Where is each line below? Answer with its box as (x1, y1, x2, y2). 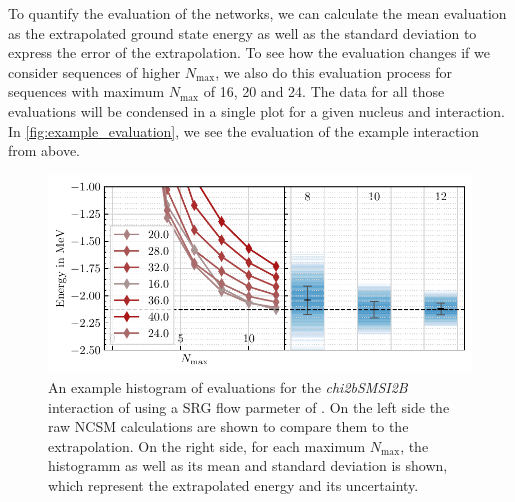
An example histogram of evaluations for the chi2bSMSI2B (48, 376, 408, 397)
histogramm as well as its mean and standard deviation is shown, (48, 455, 448, 476)
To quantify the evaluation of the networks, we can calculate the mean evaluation (8, 3, 507, 23)
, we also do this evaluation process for (215, 61, 452, 82)
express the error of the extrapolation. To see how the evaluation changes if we (8, 42, 490, 63)
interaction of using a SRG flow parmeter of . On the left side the (48, 396, 450, 417)
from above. (8, 140, 80, 161)
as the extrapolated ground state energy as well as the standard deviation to (8, 22, 477, 43)
